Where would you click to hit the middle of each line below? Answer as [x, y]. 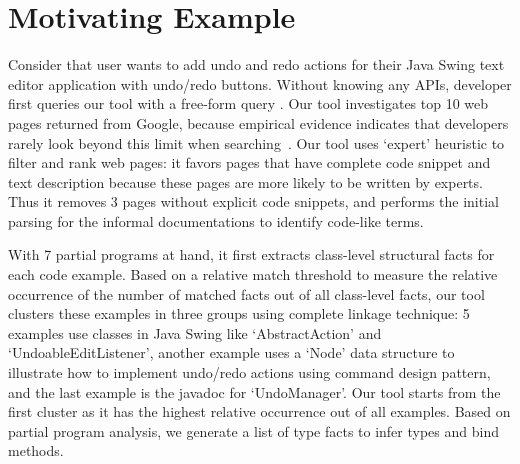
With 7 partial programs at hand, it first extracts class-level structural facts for [251, 254]
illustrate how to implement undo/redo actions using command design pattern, [249, 372]
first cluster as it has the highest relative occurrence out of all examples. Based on [259, 411]
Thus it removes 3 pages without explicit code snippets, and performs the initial [253, 201]
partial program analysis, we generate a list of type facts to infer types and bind [253, 430]
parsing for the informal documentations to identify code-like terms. [216, 220]
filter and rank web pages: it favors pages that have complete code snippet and [249, 162]
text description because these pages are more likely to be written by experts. [245, 181]
